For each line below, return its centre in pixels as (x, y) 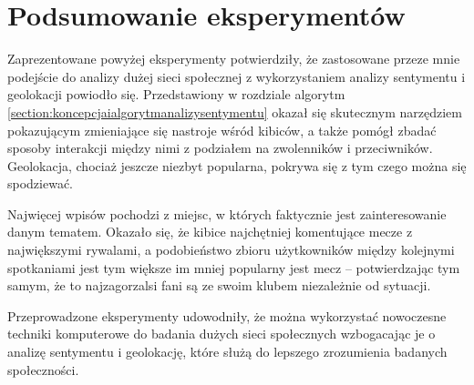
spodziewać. (41, 183)
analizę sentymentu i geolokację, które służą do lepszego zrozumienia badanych (227, 352)
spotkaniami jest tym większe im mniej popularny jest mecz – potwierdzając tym (234, 267)
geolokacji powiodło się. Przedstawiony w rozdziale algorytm (176, 94)
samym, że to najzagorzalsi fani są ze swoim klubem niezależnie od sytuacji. (219, 285)
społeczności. (43, 369)
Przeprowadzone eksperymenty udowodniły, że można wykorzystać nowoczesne (227, 315)
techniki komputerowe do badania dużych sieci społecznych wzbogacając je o (222, 334)
